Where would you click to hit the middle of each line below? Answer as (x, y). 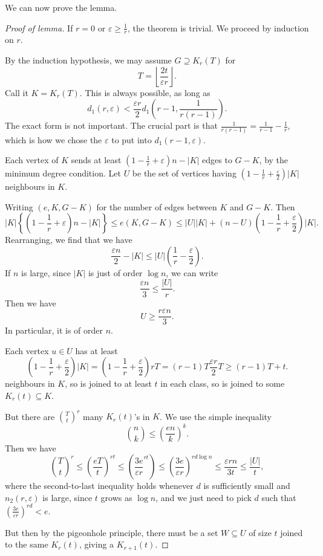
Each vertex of (32, 160)
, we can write (192, 272)
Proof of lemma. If (39, 27)
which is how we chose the (54, 139)
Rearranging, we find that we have (69, 240)
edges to (217, 160)
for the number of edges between (157, 206)
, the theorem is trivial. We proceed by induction (218, 27)
